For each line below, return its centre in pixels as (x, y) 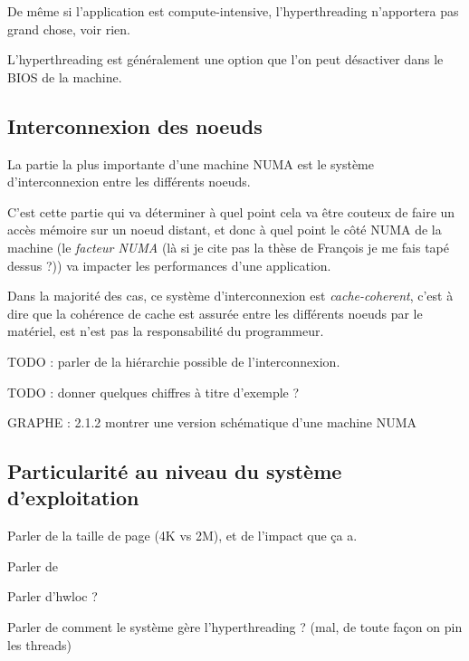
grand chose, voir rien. (69, 29)
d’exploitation (73, 498)
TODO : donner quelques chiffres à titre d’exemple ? (153, 392)
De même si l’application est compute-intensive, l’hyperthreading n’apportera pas (233, 11)
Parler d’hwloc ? (53, 596)
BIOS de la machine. (65, 77)
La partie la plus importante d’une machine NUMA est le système (191, 163)
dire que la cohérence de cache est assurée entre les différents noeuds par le (215, 313)
